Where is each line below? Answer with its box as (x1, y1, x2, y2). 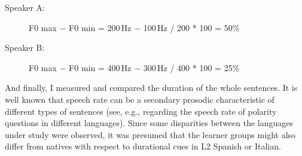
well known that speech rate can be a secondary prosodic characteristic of (5, 93, 274, 105)
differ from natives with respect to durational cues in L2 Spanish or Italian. (5, 140, 281, 152)
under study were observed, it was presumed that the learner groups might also (5, 128, 296, 140)
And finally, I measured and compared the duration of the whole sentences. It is (5, 81, 298, 94)
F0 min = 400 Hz (69, 61, 132, 74)
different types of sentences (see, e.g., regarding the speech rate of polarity (5, 105, 277, 117)
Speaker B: (5, 41, 45, 54)
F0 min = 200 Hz (69, 21, 132, 33)
